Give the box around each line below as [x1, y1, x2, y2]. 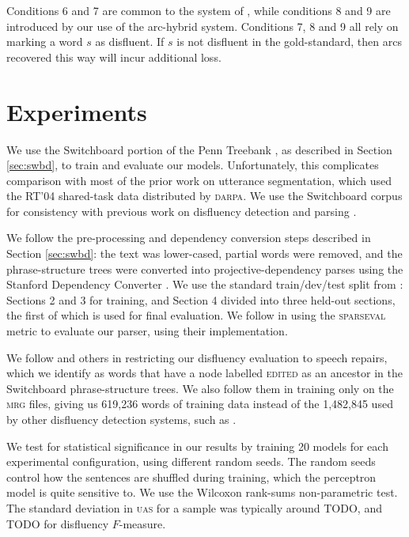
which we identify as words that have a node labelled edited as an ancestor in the [6, 365, 403, 381]
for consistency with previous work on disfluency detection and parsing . [6, 202, 357, 219]
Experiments [6, 95, 147, 127]
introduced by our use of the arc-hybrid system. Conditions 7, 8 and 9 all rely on [6, 17, 399, 34]
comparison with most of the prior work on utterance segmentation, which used [6, 172, 392, 188]
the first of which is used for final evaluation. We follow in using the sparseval [6, 307, 386, 323]
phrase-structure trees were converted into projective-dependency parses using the [6, 260, 403, 277]
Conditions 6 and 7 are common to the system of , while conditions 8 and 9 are [6, 2, 391, 18]
